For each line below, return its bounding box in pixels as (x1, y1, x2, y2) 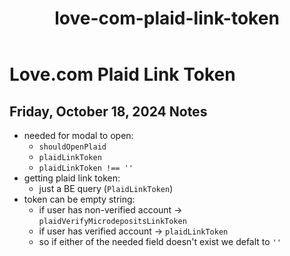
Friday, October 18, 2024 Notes (9, 103, 208, 120)
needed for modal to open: (23, 130, 134, 141)
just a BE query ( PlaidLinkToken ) (38, 183, 174, 194)
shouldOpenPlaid (38, 142, 107, 152)
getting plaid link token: (23, 172, 121, 184)
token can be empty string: (23, 193, 136, 205)
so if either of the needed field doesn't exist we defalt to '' (38, 236, 282, 247)
